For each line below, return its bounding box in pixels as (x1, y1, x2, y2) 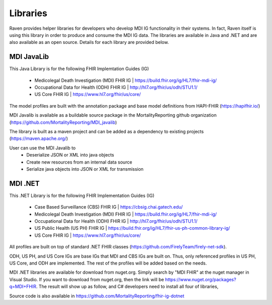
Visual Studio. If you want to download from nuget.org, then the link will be (9, 276, 164, 282)
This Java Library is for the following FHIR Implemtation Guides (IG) (9, 66, 149, 72)
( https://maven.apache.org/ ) (9, 135, 68, 141)
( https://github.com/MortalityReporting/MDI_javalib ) (9, 119, 117, 125)
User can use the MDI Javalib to (9, 144, 76, 151)
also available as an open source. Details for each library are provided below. (9, 39, 169, 45)
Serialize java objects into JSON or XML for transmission (26, 166, 144, 172)
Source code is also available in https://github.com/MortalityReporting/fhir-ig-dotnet (9, 293, 185, 299)
